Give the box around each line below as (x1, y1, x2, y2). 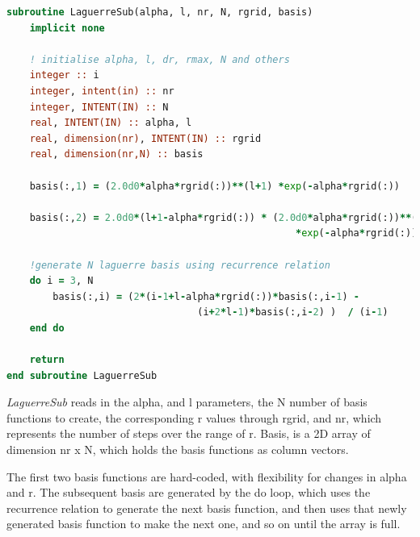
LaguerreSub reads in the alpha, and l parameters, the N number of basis (6, 393, 367, 410)
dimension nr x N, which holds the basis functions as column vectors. (6, 441, 349, 458)
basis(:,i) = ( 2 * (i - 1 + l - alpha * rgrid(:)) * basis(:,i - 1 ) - (52, 290, 359, 302)
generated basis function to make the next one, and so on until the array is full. (6, 515, 401, 532)
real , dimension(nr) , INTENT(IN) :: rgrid (29, 132, 262, 144)
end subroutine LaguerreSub (6, 369, 157, 381)
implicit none (29, 22, 105, 34)
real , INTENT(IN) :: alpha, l (29, 117, 192, 129)
